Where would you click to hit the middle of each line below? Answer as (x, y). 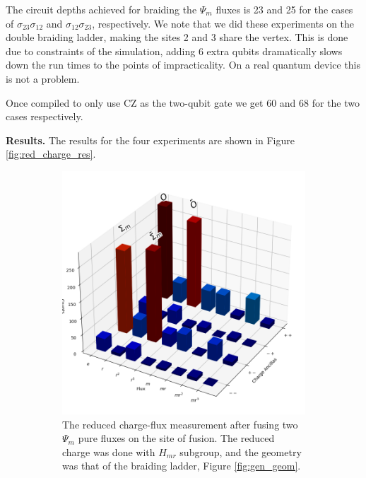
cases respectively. (45, 116)
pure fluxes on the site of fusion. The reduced (176, 438)
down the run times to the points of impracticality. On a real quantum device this (183, 65)
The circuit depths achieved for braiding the (101, 9)
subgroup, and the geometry (241, 451)
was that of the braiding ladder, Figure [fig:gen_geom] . (182, 466)
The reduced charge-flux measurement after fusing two (180, 424)
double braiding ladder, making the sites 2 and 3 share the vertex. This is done (177, 37)
